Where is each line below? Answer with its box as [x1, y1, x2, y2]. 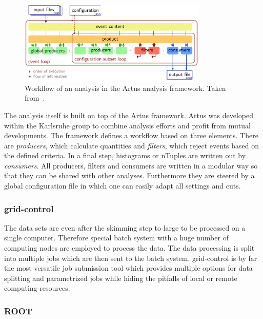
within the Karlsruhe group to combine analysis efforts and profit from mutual [4, 120, 251, 130]
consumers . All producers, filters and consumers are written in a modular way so [4, 160, 258, 171]
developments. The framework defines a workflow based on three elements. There [4, 130, 258, 141]
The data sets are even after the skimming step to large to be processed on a [4, 222, 246, 233]
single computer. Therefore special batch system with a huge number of [4, 232, 229, 243]
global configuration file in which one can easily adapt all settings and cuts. [4, 180, 241, 191]
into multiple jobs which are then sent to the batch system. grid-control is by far [4, 252, 257, 263]
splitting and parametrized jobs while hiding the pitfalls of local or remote [4, 272, 237, 283]
